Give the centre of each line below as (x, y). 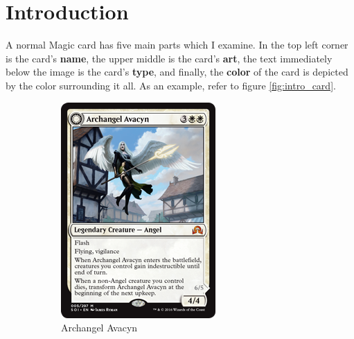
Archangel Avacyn (99, 328)
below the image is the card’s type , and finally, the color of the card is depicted (177, 72)
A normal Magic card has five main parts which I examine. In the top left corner (177, 45)
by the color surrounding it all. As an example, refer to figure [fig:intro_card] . (171, 85)
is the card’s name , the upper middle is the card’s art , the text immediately (169, 58)
